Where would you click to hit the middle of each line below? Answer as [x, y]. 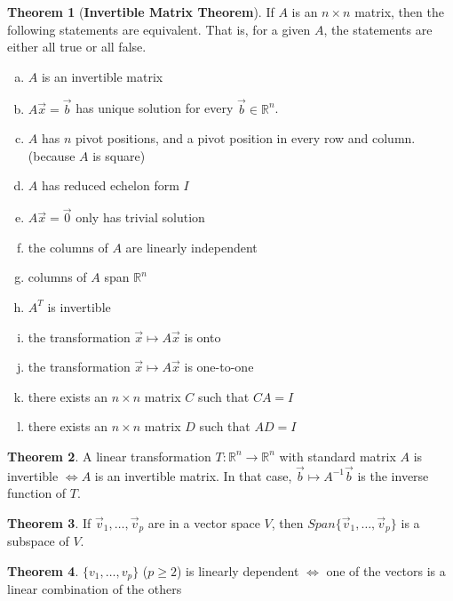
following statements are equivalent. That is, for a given [159, 29]
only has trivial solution [140, 217]
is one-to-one [219, 367]
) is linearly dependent [238, 570]
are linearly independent [191, 247]
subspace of [38, 541]
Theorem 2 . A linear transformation [109, 456]
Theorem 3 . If [49, 522]
